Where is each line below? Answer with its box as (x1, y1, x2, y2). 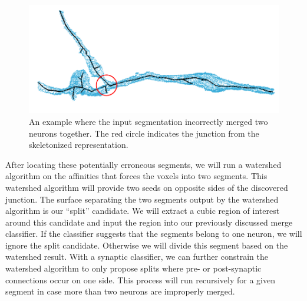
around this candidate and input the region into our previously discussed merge (5, 216, 293, 228)
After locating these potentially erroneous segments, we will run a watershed (5, 158, 282, 170)
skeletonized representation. (29, 138, 128, 151)
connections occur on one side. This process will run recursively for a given (5, 273, 276, 286)
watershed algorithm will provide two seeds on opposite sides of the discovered (5, 181, 288, 193)
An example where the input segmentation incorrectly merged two (29, 115, 268, 127)
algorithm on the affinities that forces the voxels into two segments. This (5, 170, 268, 182)
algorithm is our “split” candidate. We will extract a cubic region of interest (5, 204, 280, 217)
